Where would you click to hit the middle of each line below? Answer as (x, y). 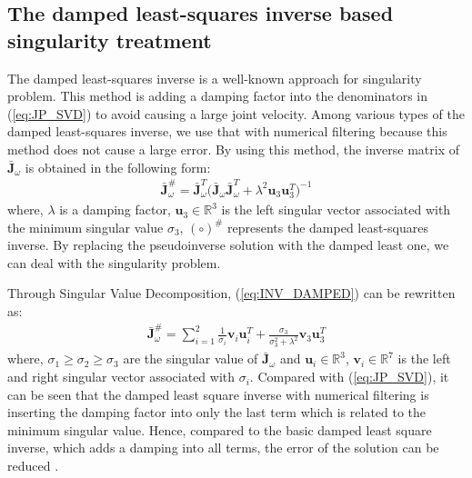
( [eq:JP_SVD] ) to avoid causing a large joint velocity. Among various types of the (236, 113)
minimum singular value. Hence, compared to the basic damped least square (220, 429)
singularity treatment (110, 40)
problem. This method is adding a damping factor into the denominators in (217, 96)
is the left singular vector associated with (336, 209)
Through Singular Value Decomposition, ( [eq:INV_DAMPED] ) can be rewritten (231, 293)
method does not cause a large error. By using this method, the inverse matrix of (234, 149)
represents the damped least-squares (328, 227)
